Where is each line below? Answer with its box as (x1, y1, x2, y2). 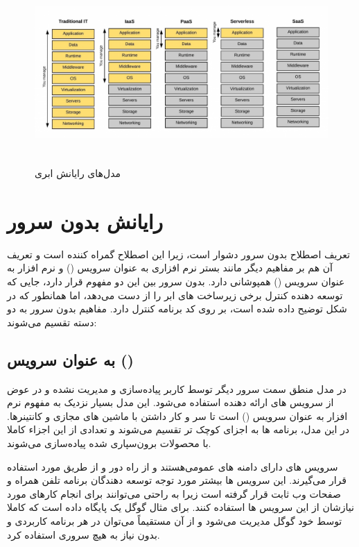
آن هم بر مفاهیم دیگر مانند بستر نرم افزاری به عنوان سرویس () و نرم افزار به (7, 260, 333, 275)
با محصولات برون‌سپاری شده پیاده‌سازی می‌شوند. (7, 436, 211, 451)
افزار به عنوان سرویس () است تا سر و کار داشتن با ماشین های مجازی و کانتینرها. (7, 408, 348, 423)
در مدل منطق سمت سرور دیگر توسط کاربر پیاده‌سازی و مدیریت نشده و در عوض (7, 381, 347, 396)
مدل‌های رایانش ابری (35, 166, 121, 180)
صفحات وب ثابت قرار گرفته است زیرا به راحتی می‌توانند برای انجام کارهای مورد (7, 486, 341, 500)
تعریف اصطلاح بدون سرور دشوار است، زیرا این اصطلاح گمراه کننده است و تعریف (7, 246, 350, 261)
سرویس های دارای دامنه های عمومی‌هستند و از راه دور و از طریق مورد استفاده (7, 459, 338, 473)
